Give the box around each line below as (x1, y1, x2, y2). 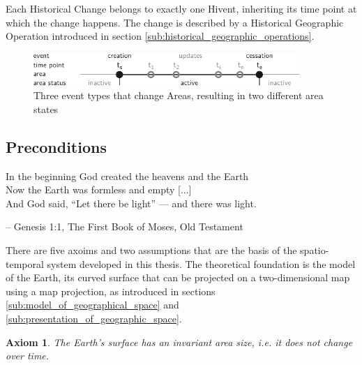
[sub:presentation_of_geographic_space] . (6, 311, 182, 325)
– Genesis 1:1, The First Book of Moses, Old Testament (6, 219, 243, 234)
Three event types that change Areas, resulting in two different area (33, 88, 324, 103)
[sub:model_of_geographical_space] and (6, 297, 179, 312)
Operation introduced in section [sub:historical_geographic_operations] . (6, 29, 315, 43)
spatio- (300, 242, 329, 257)
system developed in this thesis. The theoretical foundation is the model (47, 256, 356, 271)
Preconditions (6, 135, 107, 157)
